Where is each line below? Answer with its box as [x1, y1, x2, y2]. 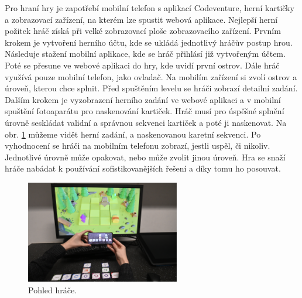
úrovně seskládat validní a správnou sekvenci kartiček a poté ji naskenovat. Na [5, 116, 287, 128]
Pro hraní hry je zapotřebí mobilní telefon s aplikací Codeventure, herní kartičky [5, 2, 294, 13]
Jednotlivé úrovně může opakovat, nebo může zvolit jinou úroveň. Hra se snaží [5, 150, 286, 163]
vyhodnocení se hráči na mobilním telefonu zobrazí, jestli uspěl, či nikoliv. [5, 139, 270, 152]
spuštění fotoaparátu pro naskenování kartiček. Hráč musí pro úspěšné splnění [5, 105, 284, 117]
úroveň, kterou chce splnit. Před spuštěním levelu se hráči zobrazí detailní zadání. [5, 82, 298, 94]
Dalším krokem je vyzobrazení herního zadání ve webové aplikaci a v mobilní [5, 93, 281, 105]
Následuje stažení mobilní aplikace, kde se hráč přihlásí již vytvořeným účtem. [5, 47, 286, 60]
